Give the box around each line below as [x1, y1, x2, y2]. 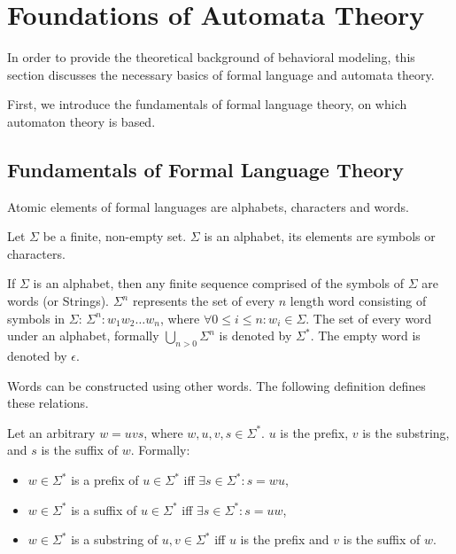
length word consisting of [290, 292, 427, 310]
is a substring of [71, 530, 158, 549]
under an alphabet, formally [7, 326, 159, 345]
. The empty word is [310, 326, 421, 345]
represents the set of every [132, 292, 275, 310]
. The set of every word [305, 308, 432, 327]
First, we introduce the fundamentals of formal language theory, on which [7, 95, 407, 113]
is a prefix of [71, 471, 139, 489]
